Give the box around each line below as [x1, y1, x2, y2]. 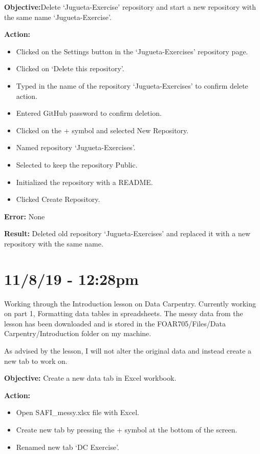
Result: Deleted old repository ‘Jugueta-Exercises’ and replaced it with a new [4, 228, 251, 239]
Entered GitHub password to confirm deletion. [16, 108, 162, 118]
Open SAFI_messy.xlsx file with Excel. [16, 407, 139, 418]
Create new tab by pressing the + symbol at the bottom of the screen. [16, 424, 237, 435]
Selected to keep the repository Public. [16, 159, 138, 170]
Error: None [4, 211, 45, 221]
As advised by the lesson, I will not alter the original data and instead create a [4, 345, 252, 356]
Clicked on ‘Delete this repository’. [16, 63, 124, 74]
